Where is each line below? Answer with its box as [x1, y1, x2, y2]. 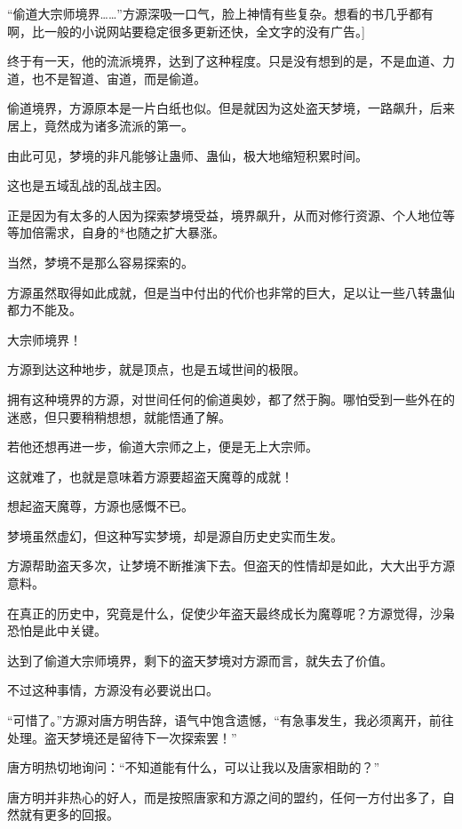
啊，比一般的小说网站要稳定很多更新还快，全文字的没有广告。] [7, 21, 365, 40]
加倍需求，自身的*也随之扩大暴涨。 [19, 223, 225, 242]
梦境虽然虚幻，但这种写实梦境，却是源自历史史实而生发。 [7, 526, 343, 545]
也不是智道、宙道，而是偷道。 [31, 68, 206, 87]
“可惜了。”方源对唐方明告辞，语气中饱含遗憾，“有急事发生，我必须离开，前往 [7, 711, 454, 729]
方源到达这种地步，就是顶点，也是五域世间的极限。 [7, 360, 306, 379]
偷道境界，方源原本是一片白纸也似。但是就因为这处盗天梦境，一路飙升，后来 [7, 99, 455, 117]
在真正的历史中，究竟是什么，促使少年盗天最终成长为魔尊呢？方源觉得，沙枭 [7, 603, 455, 622]
